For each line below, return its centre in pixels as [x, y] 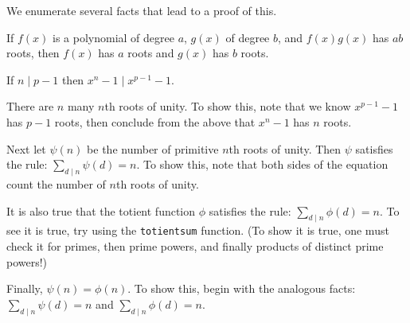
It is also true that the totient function [101, 210]
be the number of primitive [153, 148]
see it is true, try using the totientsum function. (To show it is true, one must [198, 230]
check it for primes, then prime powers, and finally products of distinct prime [195, 246]
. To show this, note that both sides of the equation [262, 164]
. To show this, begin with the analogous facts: [242, 288]
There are [30, 106]
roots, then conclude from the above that [155, 121]
